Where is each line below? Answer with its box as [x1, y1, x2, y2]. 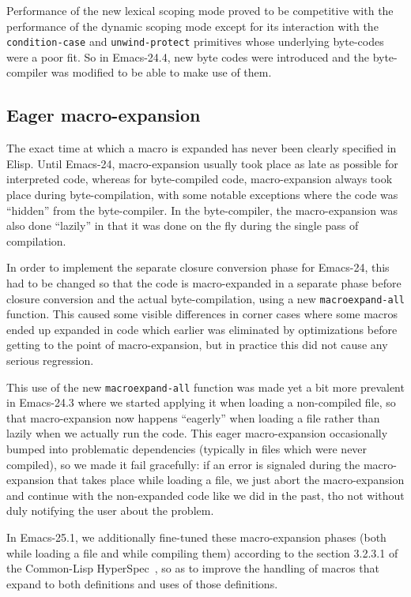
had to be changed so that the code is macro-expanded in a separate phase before [6, 274, 402, 291]
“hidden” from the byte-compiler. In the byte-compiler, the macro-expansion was [6, 201, 398, 218]
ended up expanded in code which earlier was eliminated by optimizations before [6, 321, 398, 337]
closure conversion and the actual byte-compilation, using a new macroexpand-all [6, 290, 405, 306]
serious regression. [6, 352, 94, 369]
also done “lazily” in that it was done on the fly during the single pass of [6, 217, 359, 234]
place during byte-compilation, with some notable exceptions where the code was [6, 186, 398, 203]
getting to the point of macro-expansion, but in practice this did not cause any [6, 336, 388, 353]
